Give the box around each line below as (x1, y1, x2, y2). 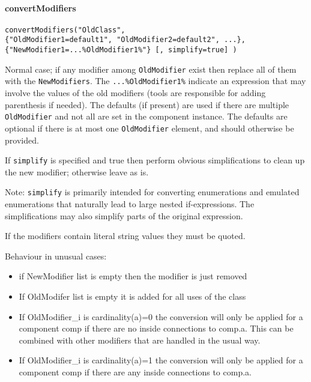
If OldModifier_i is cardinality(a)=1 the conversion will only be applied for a (19, 354, 303, 366)
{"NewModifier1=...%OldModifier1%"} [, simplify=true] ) (5, 46, 237, 55)
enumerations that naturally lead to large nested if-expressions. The (5, 198, 255, 210)
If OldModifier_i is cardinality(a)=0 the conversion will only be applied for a (19, 310, 303, 323)
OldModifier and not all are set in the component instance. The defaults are (5, 110, 288, 123)
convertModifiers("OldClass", (5, 25, 125, 34)
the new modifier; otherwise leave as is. (5, 165, 149, 178)
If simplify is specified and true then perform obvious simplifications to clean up (5, 154, 305, 166)
